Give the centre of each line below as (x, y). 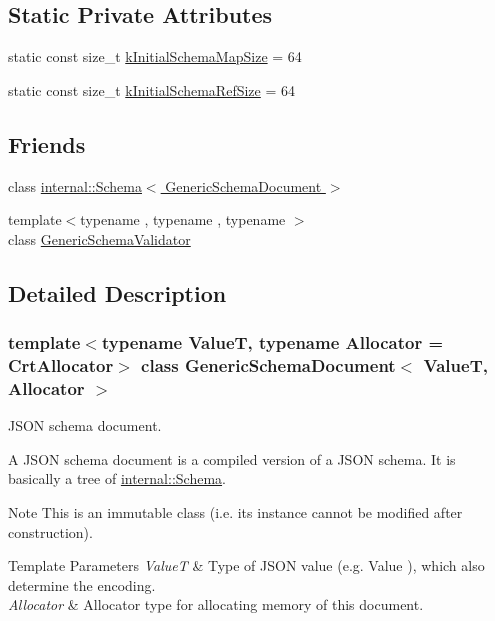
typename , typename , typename (183, 219)
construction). (50, 531)
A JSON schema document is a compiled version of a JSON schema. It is (232, 458)
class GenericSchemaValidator (99, 238)
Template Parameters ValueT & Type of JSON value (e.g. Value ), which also (246, 565)
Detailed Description (117, 292)
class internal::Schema (75, 185)
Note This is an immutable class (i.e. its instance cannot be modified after (235, 512)
